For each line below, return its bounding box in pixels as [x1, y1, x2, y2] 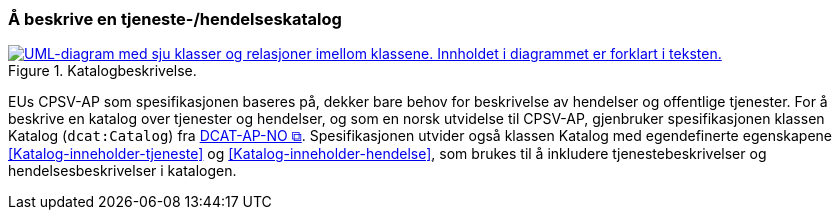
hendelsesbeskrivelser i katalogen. [8, 162, 237, 180]
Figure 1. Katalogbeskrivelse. [8, 62, 197, 80]
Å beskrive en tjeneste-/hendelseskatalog [8, 9, 342, 29]
